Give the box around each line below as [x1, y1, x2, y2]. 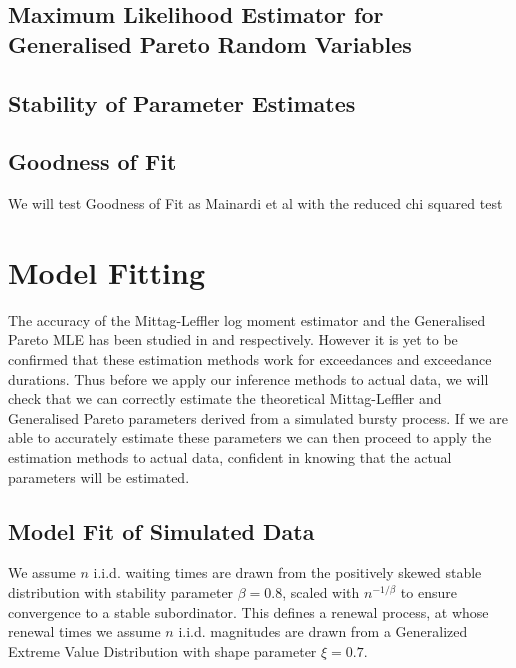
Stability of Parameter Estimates [8, 87, 356, 118]
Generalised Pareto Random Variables [8, 28, 412, 59]
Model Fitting [8, 251, 206, 292]
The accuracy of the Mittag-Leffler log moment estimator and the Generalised [8, 309, 486, 330]
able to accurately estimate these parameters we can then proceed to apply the [8, 427, 492, 448]
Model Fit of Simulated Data [8, 515, 315, 546]
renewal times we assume [8, 621, 161, 642]
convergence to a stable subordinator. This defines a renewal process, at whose [8, 601, 489, 622]
